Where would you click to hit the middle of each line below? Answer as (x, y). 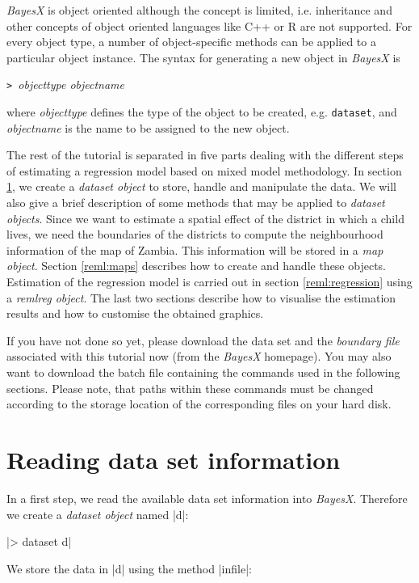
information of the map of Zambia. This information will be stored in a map (195, 249)
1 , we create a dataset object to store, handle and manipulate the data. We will (201, 186)
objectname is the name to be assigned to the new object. (148, 127)
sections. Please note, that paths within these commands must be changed (190, 388)
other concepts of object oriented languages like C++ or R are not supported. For (209, 25)
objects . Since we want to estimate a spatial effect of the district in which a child (205, 218)
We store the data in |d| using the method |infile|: (129, 568)
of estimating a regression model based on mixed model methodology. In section (204, 170)
